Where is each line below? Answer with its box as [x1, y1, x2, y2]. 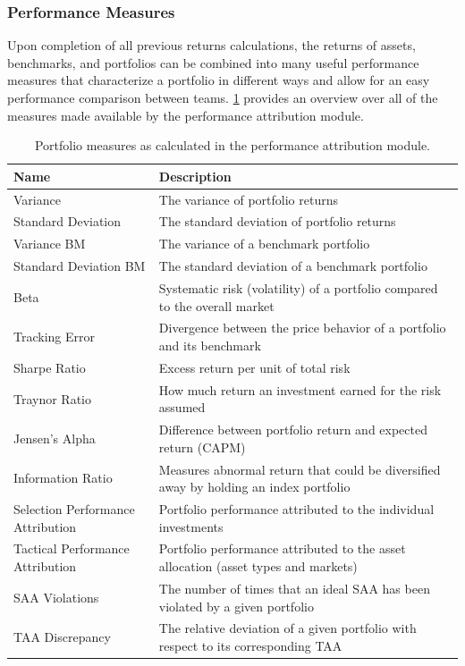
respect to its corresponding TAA [158, 636, 342, 654]
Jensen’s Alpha [13, 428, 96, 447]
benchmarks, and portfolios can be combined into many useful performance [7, 53, 419, 72]
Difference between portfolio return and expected [158, 420, 427, 439]
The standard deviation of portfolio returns [158, 212, 396, 231]
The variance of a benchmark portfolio [158, 234, 370, 253]
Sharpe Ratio [13, 358, 86, 376]
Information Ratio [13, 468, 113, 487]
